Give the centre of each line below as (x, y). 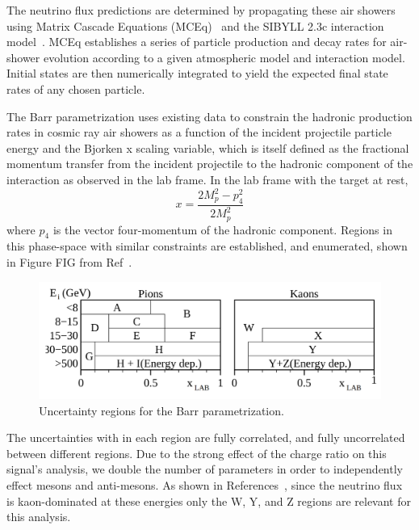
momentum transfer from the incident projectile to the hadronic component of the (210, 164)
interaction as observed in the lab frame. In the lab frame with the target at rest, (207, 179)
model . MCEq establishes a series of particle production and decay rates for (197, 42)
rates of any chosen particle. (76, 88)
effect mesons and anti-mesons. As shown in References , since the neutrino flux (205, 484)
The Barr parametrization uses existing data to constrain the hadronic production (209, 116)
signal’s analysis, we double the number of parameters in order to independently (205, 469)
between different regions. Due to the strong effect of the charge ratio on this (197, 453)
